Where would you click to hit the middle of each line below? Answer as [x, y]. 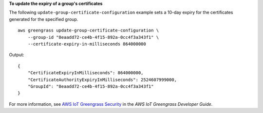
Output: [17, 55]
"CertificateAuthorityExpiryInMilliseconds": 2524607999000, [102, 80]
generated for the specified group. [44, 19]
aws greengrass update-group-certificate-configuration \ [88, 31]
